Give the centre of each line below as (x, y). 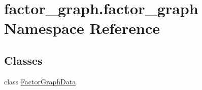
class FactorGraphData (40, 81)
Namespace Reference (82, 28)
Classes (23, 60)
